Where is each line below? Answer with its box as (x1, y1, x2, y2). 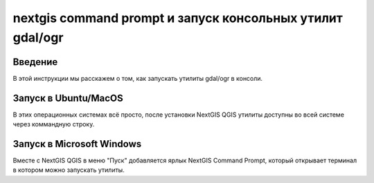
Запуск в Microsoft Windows (12, 138, 142, 150)
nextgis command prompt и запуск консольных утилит (12, 10, 343, 26)
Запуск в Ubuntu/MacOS (12, 92, 124, 104)
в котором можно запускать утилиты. (12, 166, 125, 174)
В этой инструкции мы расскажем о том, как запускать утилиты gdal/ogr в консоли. (12, 74, 263, 82)
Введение (12, 56, 58, 68)
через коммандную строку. (12, 120, 95, 128)
